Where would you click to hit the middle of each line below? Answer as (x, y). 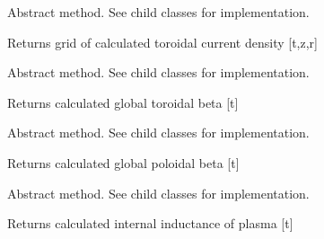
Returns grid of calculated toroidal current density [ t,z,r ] (162, 42)
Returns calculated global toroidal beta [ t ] (123, 102)
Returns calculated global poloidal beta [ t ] (123, 162)
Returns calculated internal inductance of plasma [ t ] (150, 223)
